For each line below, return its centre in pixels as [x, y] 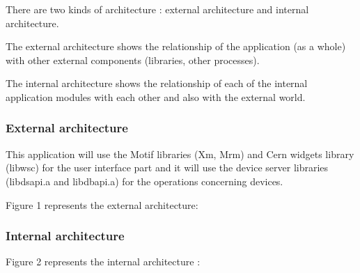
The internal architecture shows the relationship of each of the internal [157, 83]
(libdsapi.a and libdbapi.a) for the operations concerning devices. [144, 181]
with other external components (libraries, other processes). [133, 60]
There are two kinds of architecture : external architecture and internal [157, 9]
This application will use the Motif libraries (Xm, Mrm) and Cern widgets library [180, 154]
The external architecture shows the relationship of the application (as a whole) [176, 46]
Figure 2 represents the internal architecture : [103, 262]
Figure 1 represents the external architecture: [102, 204]
